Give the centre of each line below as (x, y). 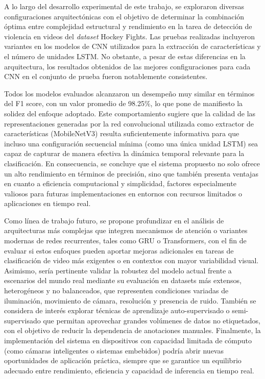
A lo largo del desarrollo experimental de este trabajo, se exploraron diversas (124, 6)
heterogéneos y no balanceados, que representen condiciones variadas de (116, 290)
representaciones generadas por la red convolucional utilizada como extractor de (129, 123)
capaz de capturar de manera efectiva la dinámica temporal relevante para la (124, 153)
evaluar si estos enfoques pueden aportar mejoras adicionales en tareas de (119, 250)
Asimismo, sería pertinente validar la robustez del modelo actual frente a (118, 270)
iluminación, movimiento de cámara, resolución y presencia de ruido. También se (130, 300)
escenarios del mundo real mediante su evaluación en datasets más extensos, (123, 280)
